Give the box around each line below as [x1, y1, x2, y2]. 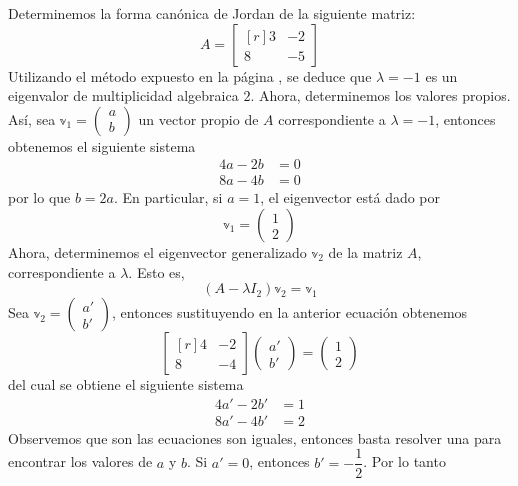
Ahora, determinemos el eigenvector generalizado [8, 242, 307, 263]
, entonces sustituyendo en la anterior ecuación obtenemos [112, 302, 468, 323]
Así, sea [8, 108, 56, 129]
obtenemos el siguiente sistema [8, 135, 196, 156]
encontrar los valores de [8, 451, 153, 472]
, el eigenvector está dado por [260, 187, 441, 208]
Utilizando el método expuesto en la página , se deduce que [8, 65, 372, 86]
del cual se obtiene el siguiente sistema [8, 374, 244, 395]
